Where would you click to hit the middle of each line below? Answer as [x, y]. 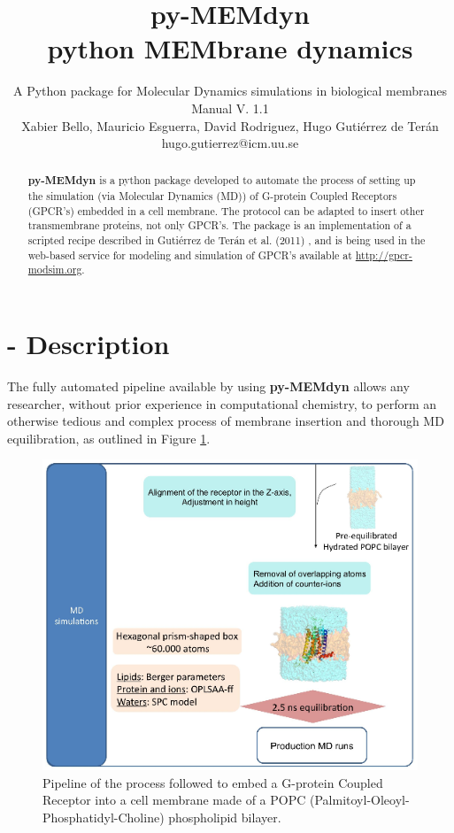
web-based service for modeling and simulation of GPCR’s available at [190, 255]
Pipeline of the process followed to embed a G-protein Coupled [213, 782]
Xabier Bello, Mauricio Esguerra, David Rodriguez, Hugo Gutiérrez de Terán [230, 125]
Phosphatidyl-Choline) [104, 817]
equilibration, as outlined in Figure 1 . [109, 438]
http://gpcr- [384, 255]
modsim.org [55, 270]
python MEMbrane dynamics [230, 48]
